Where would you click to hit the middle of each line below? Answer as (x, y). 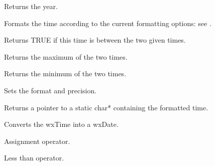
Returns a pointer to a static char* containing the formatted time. (106, 107)
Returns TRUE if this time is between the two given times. (95, 40)
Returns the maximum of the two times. (66, 56)
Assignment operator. (37, 141)
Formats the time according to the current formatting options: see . (108, 23)
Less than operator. (34, 158)
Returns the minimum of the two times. (65, 73)
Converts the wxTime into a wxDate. (61, 124)
